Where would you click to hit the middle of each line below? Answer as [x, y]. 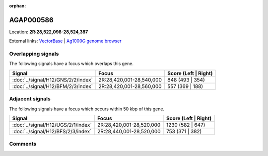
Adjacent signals [30, 99]
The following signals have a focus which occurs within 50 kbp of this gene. [87, 109]
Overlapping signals [34, 54]
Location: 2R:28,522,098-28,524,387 [49, 32]
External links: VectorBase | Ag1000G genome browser [65, 41]
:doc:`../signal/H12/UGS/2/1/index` [52, 125]
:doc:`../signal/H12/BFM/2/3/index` [53, 86]
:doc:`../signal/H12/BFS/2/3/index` [52, 131]
